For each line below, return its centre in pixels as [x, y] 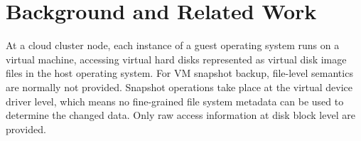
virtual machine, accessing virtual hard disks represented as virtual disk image [176, 59]
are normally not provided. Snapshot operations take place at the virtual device [179, 87]
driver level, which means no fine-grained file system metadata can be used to [175, 101]
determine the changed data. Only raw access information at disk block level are [180, 115]
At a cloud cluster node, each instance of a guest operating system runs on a [173, 45]
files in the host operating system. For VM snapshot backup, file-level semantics [179, 73]
